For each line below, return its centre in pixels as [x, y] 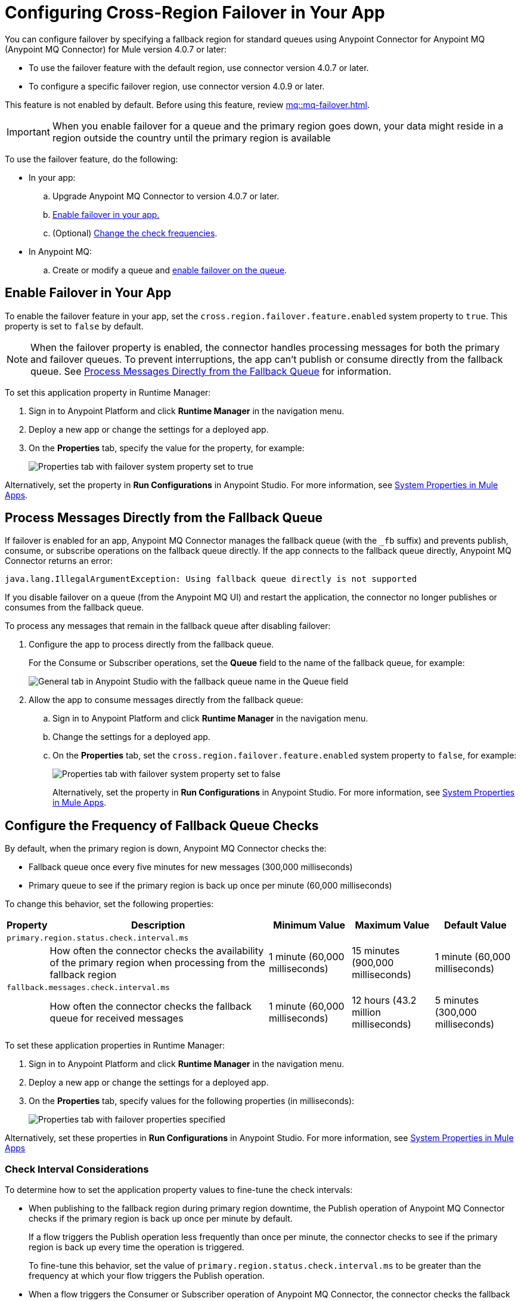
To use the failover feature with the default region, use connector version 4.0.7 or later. [199, 67]
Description [158, 925]
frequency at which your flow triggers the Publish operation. [147, 1276]
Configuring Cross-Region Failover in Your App [195, 13]
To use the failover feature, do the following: [92, 159]
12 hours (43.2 [384, 1001]
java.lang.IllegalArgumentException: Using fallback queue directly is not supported [211, 579]
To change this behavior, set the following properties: [109, 904]
